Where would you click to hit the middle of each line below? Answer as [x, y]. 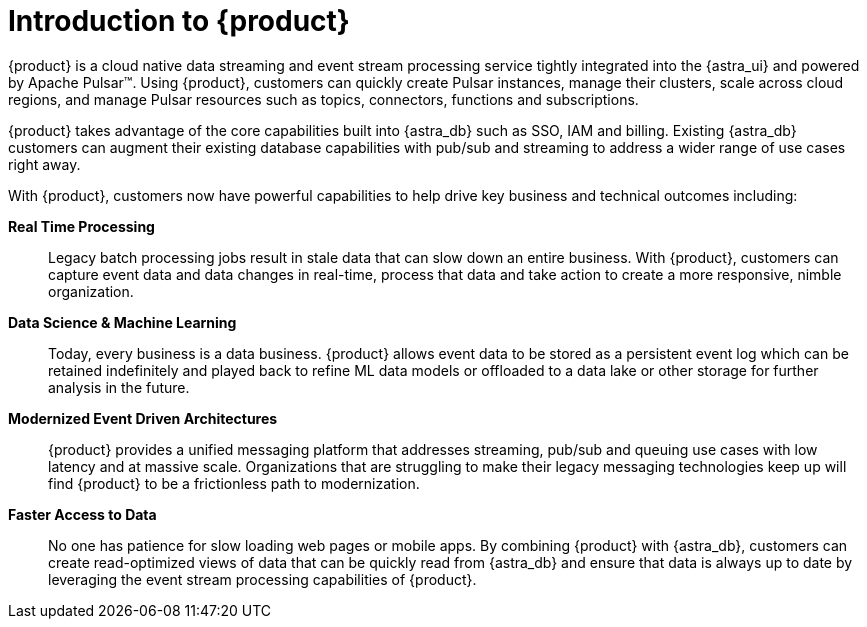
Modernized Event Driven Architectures [143, 418]
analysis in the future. [119, 387]
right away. [44, 164]
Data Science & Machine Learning [122, 322]
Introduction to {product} [179, 21]
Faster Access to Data [82, 514]
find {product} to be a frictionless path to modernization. [234, 483]
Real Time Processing [81, 226]
